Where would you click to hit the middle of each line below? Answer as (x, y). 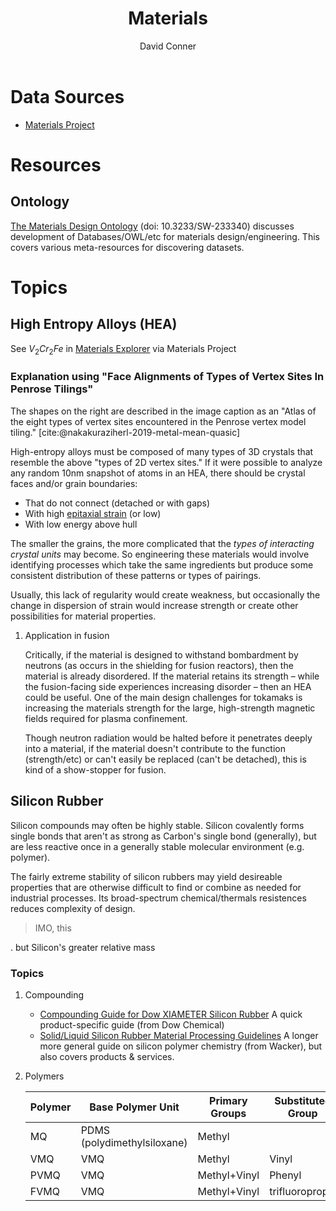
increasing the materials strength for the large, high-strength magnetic (170, 708)
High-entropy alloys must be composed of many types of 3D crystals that (162, 451)
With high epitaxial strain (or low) (93, 513)
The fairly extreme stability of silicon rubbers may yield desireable (146, 876)
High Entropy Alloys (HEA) (94, 324)
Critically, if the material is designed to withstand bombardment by (161, 654)
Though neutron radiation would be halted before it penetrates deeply (168, 738)
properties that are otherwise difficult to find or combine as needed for (156, 887)
